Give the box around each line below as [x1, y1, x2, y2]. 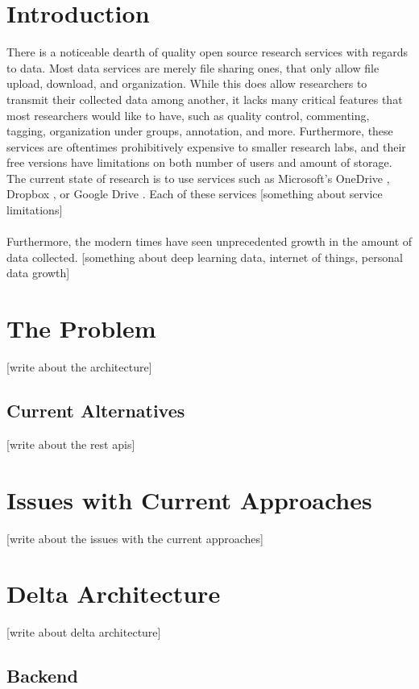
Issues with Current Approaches [6, 483, 372, 516]
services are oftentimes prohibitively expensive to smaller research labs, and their [6, 138, 406, 155]
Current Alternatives [6, 398, 185, 423]
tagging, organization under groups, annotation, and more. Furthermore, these [6, 122, 393, 139]
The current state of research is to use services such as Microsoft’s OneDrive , [6, 169, 390, 186]
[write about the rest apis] [6, 435, 135, 452]
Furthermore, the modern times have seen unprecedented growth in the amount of [6, 233, 413, 250]
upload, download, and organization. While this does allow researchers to [6, 75, 367, 92]
